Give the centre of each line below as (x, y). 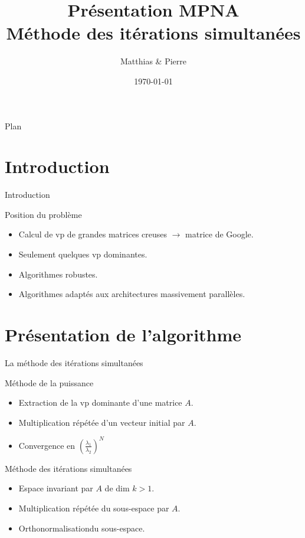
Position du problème (43, 214)
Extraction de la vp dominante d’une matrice (100, 402)
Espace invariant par (56, 488)
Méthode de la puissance (49, 382)
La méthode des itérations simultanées (74, 362)
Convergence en (47, 445)
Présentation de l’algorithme (123, 334)
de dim (117, 488)
